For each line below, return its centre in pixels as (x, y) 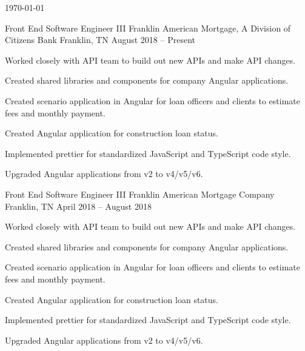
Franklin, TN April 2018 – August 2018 (78, 206)
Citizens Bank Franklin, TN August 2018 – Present (100, 40)
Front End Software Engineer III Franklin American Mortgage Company (140, 194)
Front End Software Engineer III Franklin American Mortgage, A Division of (148, 28)
